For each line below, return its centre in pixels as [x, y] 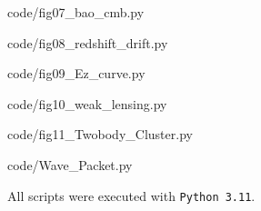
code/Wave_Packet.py [70, 164]
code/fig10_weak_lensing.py [87, 103]
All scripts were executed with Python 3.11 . [131, 195]
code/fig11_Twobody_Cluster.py [100, 134]
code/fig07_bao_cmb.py [76, 12]
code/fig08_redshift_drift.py [88, 42]
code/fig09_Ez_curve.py [76, 73]
